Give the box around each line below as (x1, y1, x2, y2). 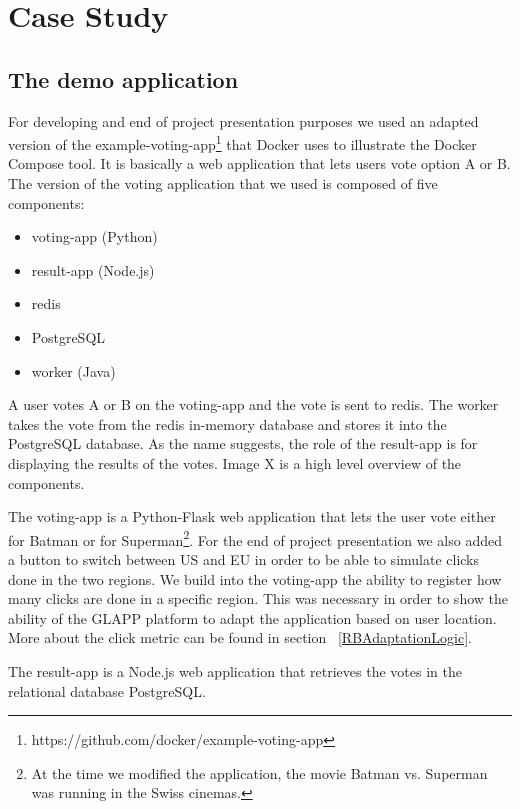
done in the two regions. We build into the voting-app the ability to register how (8, 568, 502, 589)
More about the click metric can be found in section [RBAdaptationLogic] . (8, 627, 472, 648)
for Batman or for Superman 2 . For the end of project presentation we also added (8, 526, 502, 550)
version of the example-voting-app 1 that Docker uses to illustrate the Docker (8, 131, 477, 154)
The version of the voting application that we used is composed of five (8, 173, 438, 194)
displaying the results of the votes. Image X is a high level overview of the (8, 452, 462, 473)
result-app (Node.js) (31, 259, 155, 280)
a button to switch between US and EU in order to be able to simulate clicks (8, 548, 480, 569)
